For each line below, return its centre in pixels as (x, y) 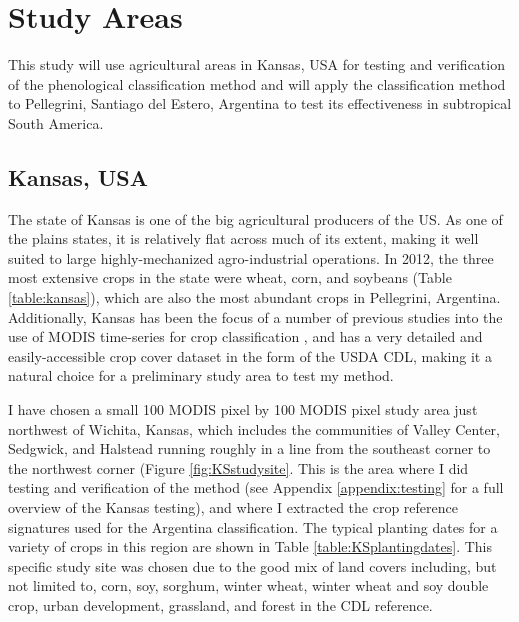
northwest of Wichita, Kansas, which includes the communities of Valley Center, (254, 428)
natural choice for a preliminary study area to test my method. (201, 375)
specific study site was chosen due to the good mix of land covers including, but (252, 565)
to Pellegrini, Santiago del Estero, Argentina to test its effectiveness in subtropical (260, 103)
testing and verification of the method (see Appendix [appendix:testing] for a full (256, 487)
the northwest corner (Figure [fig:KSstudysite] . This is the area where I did (238, 467)
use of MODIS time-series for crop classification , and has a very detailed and (245, 336)
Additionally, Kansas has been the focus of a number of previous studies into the (255, 316)
